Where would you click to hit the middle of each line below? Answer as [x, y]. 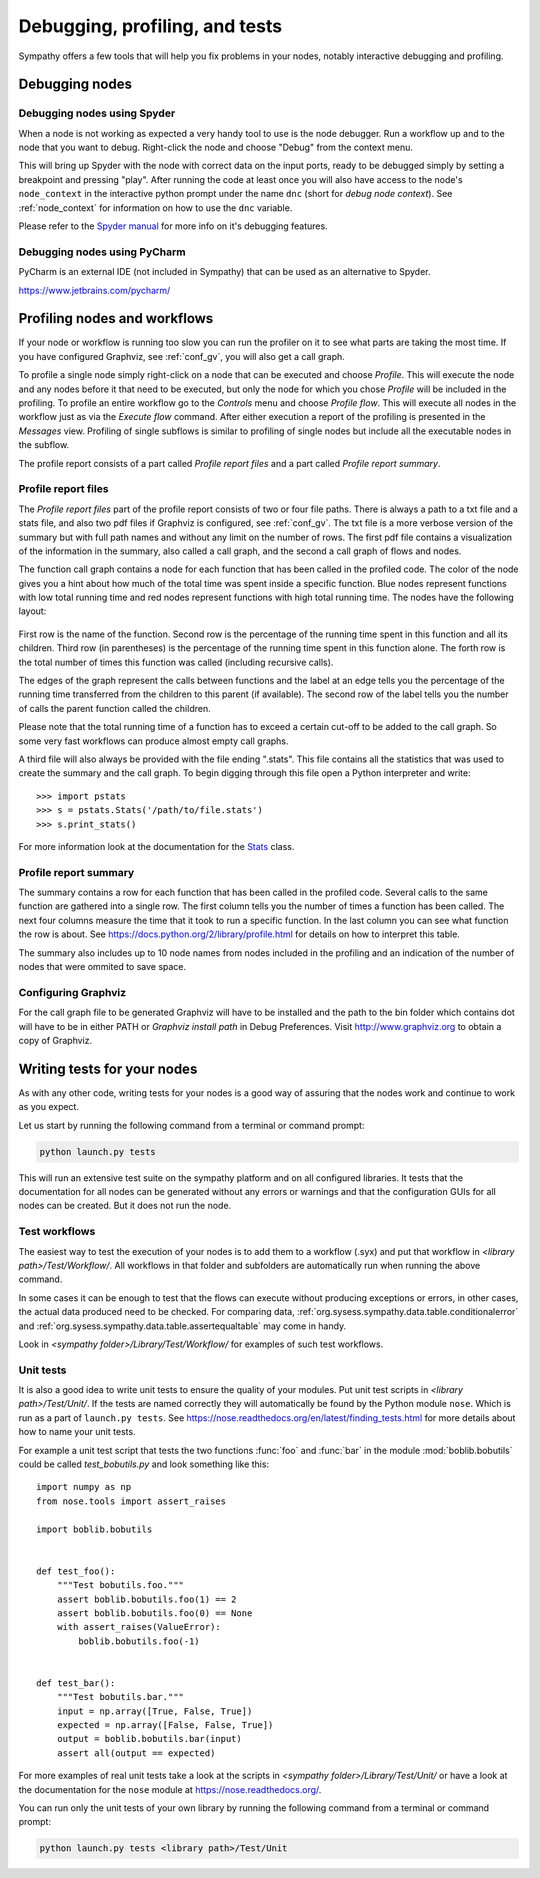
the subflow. [44, 445]
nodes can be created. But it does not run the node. [125, 1206]
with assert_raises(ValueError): [139, 1627]
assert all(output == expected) [136, 1753]
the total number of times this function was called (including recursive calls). [176, 662]
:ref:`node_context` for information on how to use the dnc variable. [155, 207]
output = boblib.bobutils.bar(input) [149, 1739]
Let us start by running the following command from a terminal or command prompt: [191, 1125]
